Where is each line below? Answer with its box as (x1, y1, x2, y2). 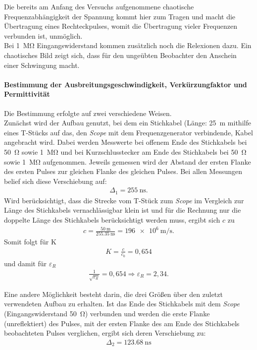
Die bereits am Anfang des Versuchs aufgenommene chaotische (4, 1, 194, 11)
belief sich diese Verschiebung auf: (4, 175, 107, 186)
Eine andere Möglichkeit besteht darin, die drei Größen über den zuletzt (4, 289, 223, 299)
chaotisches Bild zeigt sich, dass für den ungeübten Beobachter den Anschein (4, 50, 237, 60)
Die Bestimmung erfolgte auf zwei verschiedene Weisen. (4, 108, 172, 118)
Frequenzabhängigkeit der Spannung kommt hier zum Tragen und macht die (4, 11, 236, 21)
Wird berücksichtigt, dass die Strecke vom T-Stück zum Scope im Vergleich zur (4, 195, 244, 205)
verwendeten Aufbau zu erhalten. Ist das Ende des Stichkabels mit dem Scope (4, 298, 240, 309)
